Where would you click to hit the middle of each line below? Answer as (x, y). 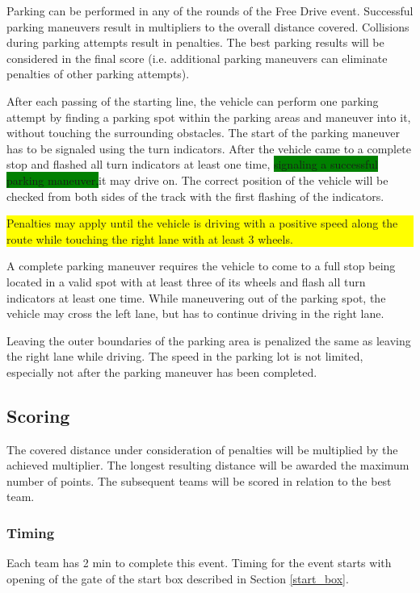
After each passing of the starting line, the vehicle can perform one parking (193, 100)
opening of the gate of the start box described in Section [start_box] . (178, 578)
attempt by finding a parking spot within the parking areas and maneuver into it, (209, 117)
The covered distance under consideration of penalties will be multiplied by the (202, 449)
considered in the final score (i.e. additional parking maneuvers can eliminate (197, 58)
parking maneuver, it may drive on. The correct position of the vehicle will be (197, 180)
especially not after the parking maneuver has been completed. (162, 372)
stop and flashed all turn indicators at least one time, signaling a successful (192, 164)
